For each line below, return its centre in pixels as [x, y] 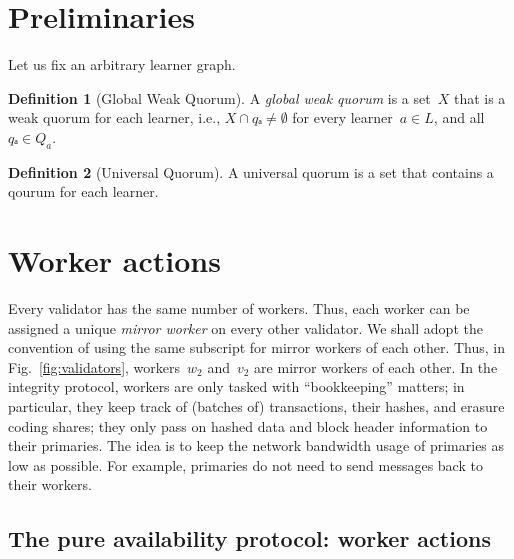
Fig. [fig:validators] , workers [94, 366]
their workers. [50, 484]
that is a [479, 97]
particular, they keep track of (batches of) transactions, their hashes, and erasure [256, 405]
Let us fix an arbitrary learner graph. [122, 64]
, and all [459, 117]
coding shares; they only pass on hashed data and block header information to [248, 425]
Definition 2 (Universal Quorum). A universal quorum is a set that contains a [251, 171]
